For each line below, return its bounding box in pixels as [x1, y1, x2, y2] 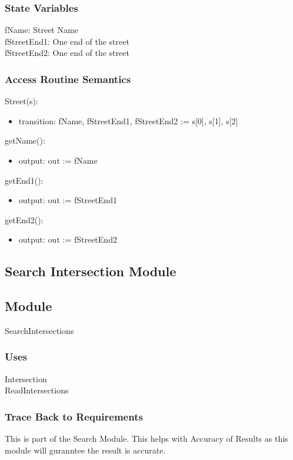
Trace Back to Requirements [5, 409, 143, 423]
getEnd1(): [5, 174, 44, 186]
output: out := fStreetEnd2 [18, 233, 117, 246]
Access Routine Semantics [5, 71, 131, 86]
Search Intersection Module [5, 262, 177, 280]
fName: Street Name [5, 24, 78, 36]
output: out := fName [18, 154, 98, 166]
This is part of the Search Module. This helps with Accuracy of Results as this [5, 432, 288, 445]
